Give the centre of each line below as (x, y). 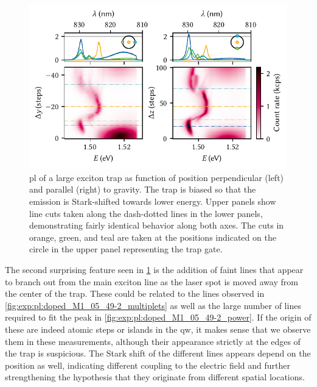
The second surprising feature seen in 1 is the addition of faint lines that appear (154, 269)
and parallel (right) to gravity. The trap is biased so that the (143, 189)
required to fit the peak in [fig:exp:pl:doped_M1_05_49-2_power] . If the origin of (158, 317)
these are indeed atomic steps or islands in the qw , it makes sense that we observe (158, 329)
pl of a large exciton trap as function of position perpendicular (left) (157, 177)
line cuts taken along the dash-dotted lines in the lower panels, (146, 213)
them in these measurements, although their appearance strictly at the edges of (153, 341)
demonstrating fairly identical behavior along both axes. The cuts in (157, 225)
